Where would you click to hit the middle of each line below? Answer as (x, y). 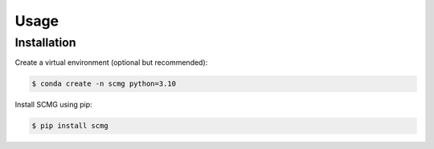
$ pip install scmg (70, 126)
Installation (45, 42)
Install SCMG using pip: (53, 105)
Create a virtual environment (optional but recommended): (111, 62)
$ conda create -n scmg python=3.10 (104, 84)
